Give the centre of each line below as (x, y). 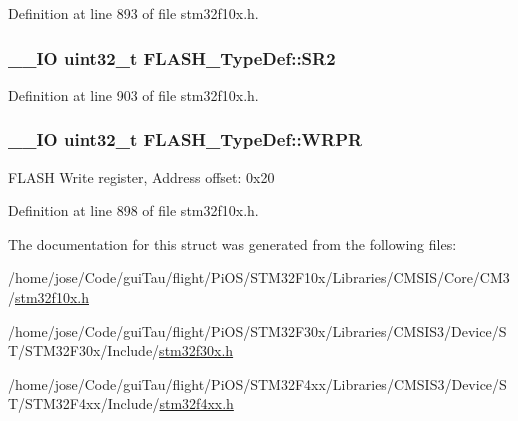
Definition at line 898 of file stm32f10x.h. (133, 210)
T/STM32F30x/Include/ (84, 350)
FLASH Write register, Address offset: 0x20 (141, 176)
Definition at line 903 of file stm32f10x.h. (133, 94)
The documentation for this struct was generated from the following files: (232, 243)
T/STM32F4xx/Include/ (84, 403)
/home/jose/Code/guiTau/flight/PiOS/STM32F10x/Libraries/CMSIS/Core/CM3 (259, 277)
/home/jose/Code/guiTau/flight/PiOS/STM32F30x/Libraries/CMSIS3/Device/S (257, 330)
